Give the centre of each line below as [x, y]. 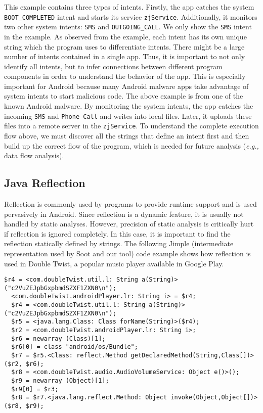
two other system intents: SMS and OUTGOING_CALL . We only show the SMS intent [128, 27]
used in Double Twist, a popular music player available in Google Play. [114, 263]
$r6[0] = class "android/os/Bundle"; [75, 347]
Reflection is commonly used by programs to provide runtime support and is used [130, 203]
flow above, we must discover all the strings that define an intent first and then [127, 135]
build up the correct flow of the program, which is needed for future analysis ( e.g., [131, 145]
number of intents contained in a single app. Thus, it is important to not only [125, 56]
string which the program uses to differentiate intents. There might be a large [124, 46]
